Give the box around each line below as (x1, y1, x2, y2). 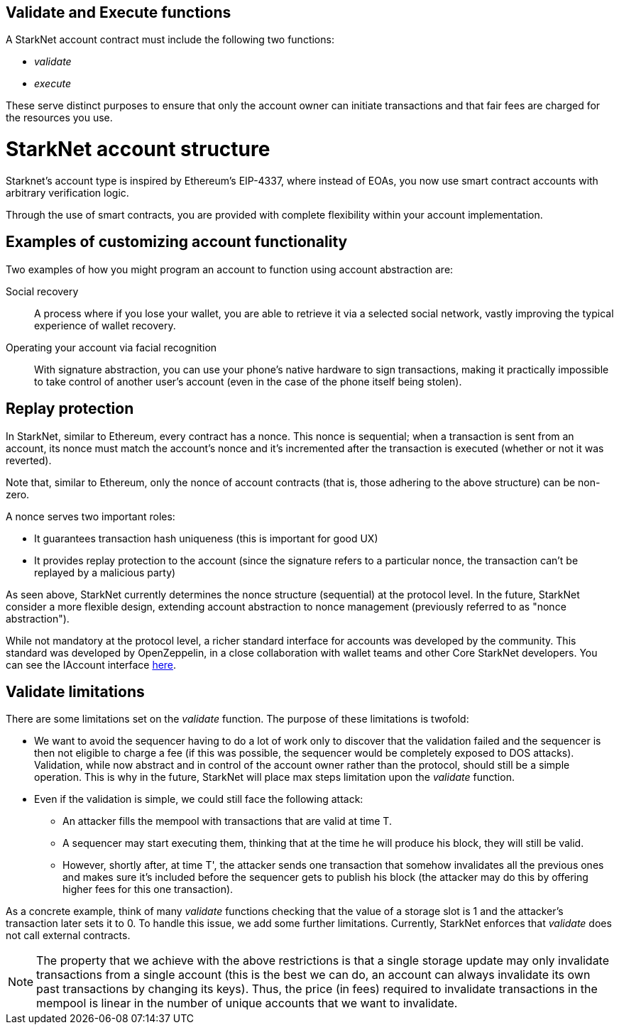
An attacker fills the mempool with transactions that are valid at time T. (62, 815, 392, 828)
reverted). (6, 454, 52, 466)
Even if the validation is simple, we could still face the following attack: (34, 793, 363, 806)
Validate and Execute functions (6, 4, 231, 21)
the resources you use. (6, 111, 113, 124)
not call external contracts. (6, 929, 131, 942)
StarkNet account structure (6, 137, 270, 162)
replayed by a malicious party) (34, 566, 176, 579)
